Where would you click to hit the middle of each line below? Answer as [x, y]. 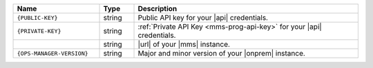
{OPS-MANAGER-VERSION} [53, 53]
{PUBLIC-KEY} [37, 18]
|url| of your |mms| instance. [184, 44]
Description [157, 9]
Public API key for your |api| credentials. [203, 18]
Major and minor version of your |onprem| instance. [221, 53]
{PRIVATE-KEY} [39, 31]
